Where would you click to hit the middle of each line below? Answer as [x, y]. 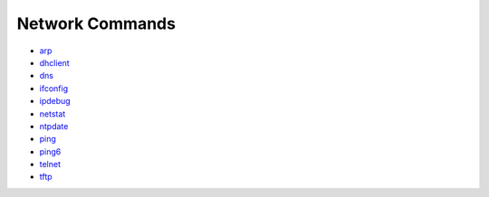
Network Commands [96, 23]
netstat [53, 114]
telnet [50, 164]
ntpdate [54, 126]
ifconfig [53, 88]
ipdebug [55, 101]
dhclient [54, 62]
